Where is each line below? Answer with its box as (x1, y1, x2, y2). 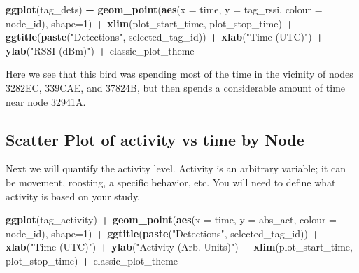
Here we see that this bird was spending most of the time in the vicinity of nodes (6, 66, 353, 81)
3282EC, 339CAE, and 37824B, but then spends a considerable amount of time (6, 80, 346, 94)
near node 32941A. (6, 94, 86, 108)
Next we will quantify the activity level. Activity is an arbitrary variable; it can (6, 161, 346, 176)
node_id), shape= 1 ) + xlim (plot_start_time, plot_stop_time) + (6, 15, 295, 30)
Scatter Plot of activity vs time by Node (6, 128, 304, 150)
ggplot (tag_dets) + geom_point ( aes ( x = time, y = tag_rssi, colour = (6, 2, 323, 16)
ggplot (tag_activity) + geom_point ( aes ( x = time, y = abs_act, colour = (6, 212, 337, 227)
